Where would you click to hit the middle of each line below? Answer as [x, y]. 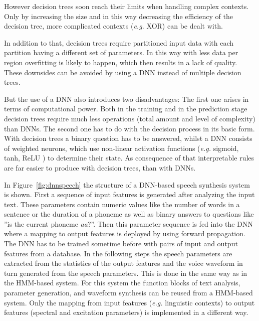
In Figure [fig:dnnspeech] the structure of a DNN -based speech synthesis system [127, 184]
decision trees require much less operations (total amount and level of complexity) [130, 118]
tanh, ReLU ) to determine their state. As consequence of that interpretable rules [129, 158]
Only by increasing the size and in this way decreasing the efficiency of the [118, 16]
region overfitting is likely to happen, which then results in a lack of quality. [121, 62]
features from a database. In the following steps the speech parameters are [118, 253]
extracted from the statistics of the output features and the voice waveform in [123, 263]
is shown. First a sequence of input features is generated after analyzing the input [129, 194]
